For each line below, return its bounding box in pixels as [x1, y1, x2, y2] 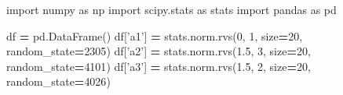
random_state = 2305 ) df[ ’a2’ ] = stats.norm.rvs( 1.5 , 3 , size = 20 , [6, 43, 311, 59]
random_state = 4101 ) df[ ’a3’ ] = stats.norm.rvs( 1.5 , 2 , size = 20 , [6, 58, 311, 74]
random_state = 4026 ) [6, 73, 111, 90]
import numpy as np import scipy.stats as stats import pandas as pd [6, 2, 337, 17]
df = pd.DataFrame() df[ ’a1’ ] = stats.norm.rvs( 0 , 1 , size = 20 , [6, 27, 303, 44]
